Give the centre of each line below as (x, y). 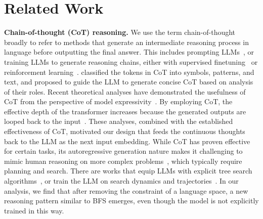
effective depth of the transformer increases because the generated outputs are (125, 111)
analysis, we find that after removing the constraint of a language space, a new (126, 190)
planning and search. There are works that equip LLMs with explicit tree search (128, 171)
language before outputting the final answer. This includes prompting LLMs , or (129, 52)
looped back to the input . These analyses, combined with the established (119, 121)
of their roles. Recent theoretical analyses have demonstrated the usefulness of (125, 91)
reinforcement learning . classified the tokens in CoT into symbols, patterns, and (129, 72)
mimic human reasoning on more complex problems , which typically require (123, 161)
